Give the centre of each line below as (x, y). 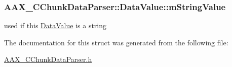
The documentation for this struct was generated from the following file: (116, 42)
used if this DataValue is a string (55, 25)
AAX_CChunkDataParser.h (48, 59)
